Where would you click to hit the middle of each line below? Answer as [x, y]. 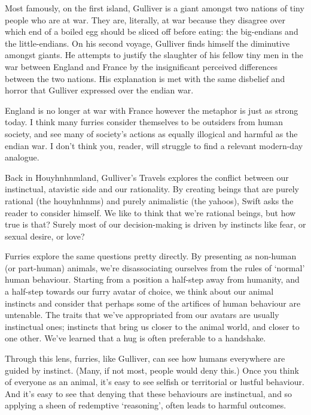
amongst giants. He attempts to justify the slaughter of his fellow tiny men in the [154, 55]
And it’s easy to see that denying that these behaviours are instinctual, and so [149, 393]
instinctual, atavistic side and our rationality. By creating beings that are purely [152, 189]
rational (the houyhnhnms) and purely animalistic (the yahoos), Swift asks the [149, 200]
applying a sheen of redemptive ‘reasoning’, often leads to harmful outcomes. [146, 405]
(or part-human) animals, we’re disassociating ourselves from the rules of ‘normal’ [155, 267]
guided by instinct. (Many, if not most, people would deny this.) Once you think [152, 370]
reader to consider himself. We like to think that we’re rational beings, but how [150, 212]
